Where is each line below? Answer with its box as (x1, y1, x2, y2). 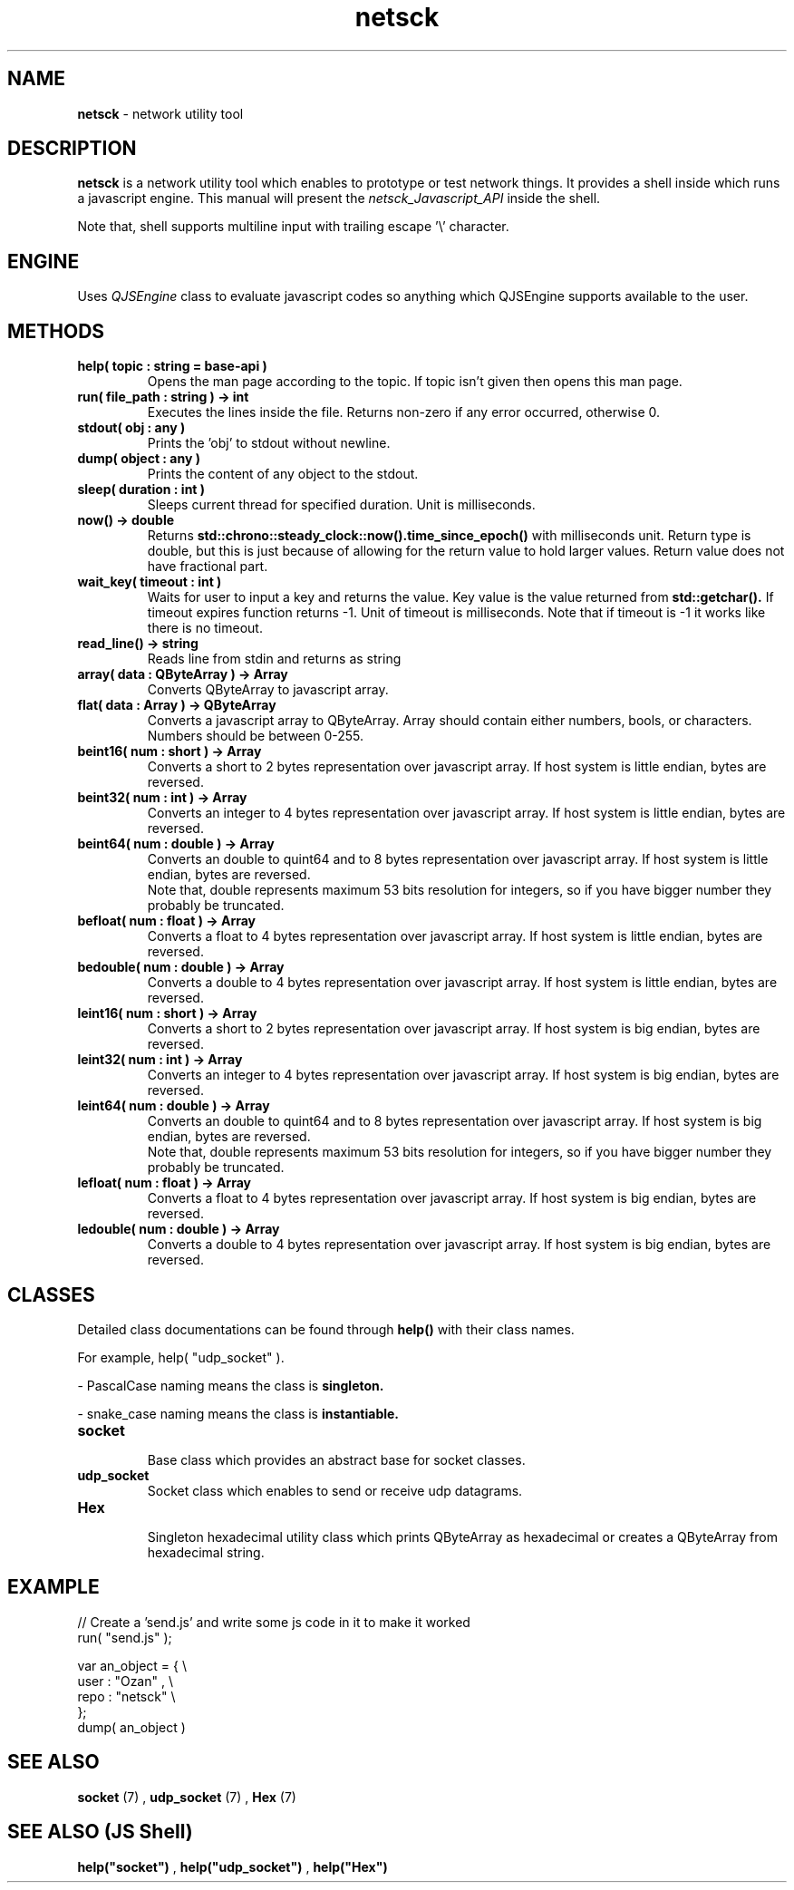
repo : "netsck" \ (77, 1688, 176, 1704)
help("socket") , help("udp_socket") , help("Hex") (77, 1858, 388, 1875)
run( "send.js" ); (77, 1629, 172, 1645)
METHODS (7, 319, 105, 343)
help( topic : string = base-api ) (77, 358, 267, 374)
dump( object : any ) (77, 451, 200, 467)
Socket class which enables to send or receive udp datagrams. (147, 1482, 523, 1498)
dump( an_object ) (77, 1719, 186, 1735)
